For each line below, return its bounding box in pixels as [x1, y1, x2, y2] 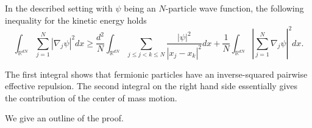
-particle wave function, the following [165, 2, 304, 14]
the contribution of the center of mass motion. [5, 91, 177, 104]
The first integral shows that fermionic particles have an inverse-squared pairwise [5, 67, 308, 80]
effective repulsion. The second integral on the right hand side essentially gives [5, 79, 298, 92]
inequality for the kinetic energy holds [5, 13, 147, 26]
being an [124, 2, 156, 14]
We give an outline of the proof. [5, 112, 124, 124]
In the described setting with [5, 2, 113, 14]
